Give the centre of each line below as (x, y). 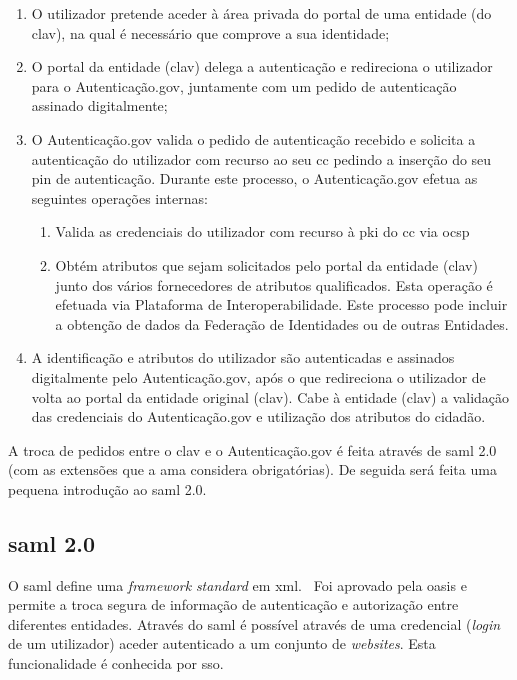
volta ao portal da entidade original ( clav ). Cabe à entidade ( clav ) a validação (270, 396)
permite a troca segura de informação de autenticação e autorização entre (233, 604)
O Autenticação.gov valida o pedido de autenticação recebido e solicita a (253, 138)
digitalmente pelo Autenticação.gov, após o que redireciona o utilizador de (258, 376)
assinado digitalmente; (99, 105)
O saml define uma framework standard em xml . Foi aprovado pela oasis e (237, 584)
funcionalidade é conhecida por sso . (116, 663)
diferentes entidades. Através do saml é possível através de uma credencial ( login (254, 623)
